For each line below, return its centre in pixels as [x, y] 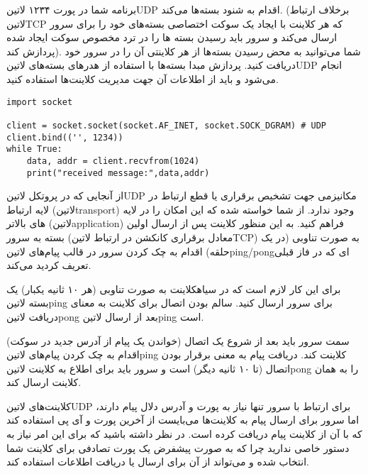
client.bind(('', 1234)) [65, 137]
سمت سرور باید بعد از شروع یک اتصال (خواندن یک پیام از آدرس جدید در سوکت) [178, 340]
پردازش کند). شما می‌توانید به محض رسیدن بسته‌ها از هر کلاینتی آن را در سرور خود [184, 51]
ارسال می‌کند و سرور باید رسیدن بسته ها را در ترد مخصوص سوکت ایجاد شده [172, 37]
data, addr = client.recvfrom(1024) [113, 161]
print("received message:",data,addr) [118, 173]
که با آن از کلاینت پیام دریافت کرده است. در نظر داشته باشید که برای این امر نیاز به [184, 434]
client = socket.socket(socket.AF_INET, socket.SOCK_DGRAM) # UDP [167, 125]
